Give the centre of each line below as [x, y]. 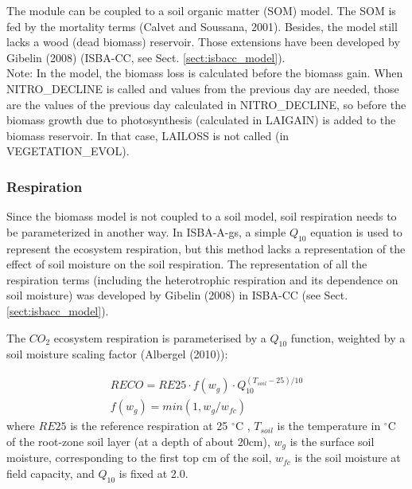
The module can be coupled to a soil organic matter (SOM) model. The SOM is [201, 10]
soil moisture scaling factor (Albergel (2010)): [117, 354]
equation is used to [356, 231]
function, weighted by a [348, 337]
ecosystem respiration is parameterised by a [160, 337]
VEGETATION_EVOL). [68, 151]
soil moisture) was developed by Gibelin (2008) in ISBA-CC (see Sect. [177, 295]
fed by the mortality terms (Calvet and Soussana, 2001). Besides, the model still [202, 26]
